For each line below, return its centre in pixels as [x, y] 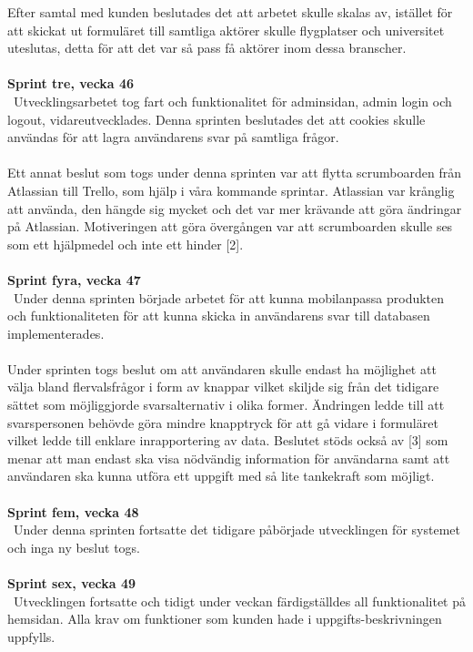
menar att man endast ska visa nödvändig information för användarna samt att [229, 458]
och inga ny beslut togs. [74, 547]
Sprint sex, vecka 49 [72, 583]
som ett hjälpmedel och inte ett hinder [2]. [126, 244]
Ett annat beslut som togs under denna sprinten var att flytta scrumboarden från [235, 173]
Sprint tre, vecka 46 [71, 83]
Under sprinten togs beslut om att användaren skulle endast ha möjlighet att [222, 368]
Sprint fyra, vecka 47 [74, 279]
